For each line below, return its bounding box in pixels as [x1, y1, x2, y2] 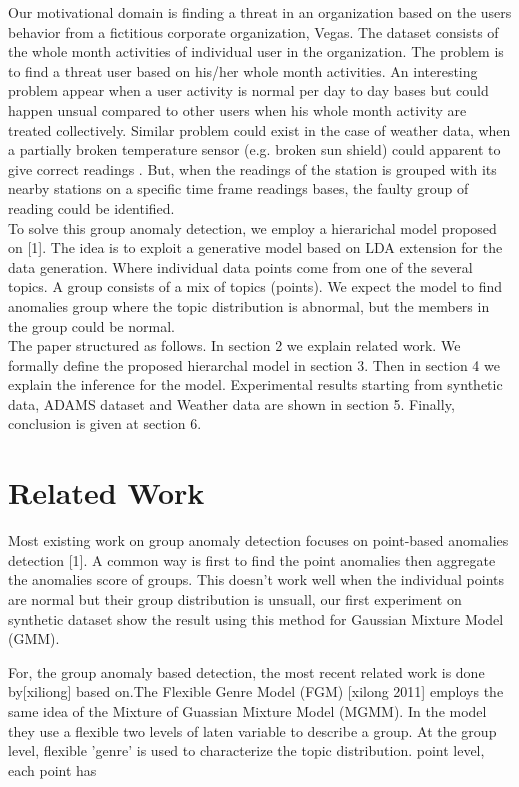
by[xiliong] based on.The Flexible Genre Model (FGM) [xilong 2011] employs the [8, 681, 504, 702]
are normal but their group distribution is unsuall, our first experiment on [8, 588, 462, 609]
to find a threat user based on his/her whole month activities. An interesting [8, 60, 478, 81]
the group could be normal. [8, 315, 175, 336]
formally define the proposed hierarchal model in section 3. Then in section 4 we [8, 354, 500, 375]
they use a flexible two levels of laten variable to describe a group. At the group [8, 720, 497, 741]
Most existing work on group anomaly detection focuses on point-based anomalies [8, 530, 509, 551]
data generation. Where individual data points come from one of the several [8, 256, 473, 277]
